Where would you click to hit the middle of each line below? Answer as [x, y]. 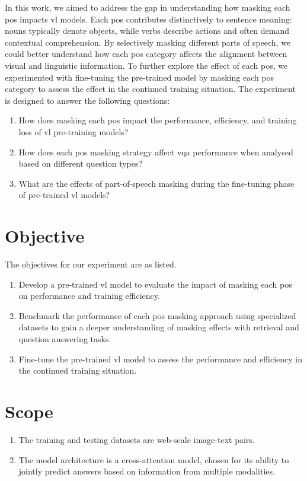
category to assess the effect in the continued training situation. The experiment [150, 89]
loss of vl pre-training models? [73, 131]
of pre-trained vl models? [64, 195]
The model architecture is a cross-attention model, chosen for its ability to [154, 459]
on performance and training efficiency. [89, 296]
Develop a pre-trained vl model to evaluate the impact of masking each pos [155, 284]
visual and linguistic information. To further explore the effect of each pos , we [146, 65]
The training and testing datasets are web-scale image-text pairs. [137, 439]
